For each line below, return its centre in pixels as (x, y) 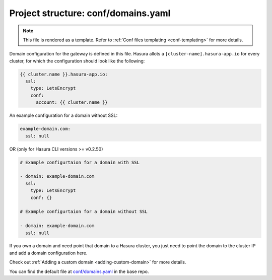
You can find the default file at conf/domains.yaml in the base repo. (79, 271)
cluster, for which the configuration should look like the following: (77, 61)
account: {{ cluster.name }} (72, 102)
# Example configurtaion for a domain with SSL (80, 162)
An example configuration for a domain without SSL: (63, 115)
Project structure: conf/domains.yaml (90, 13)
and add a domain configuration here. (48, 253)
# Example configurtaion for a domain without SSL (84, 212)
